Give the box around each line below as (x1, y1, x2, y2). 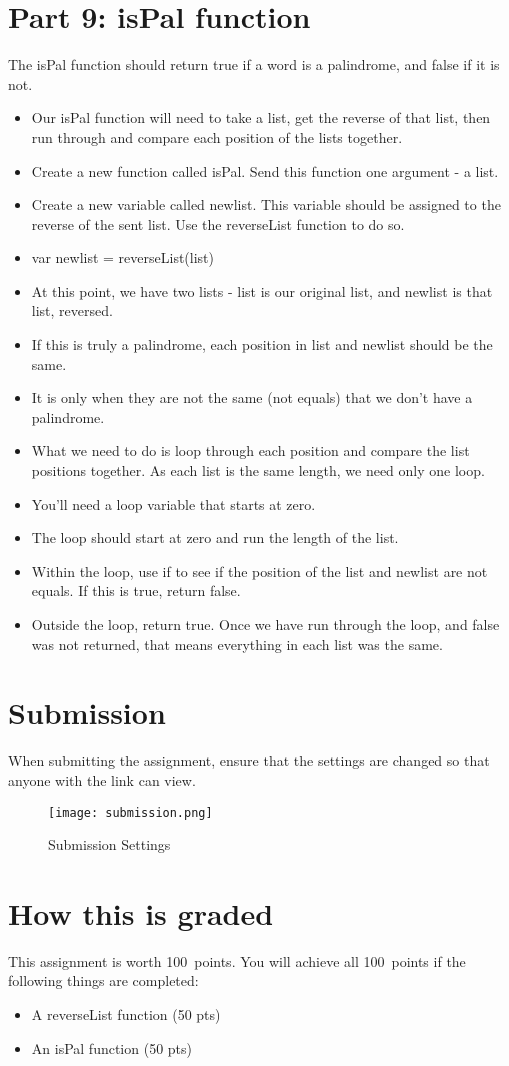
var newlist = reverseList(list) (31, 247, 215, 268)
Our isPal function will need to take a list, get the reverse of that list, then (31, 107, 491, 128)
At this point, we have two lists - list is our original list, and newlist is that (31, 280, 493, 301)
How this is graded (8, 892, 274, 933)
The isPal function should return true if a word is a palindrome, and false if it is (8, 54, 500, 75)
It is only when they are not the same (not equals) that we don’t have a (31, 387, 473, 408)
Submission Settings (48, 834, 171, 855)
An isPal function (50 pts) (31, 1037, 192, 1058)
